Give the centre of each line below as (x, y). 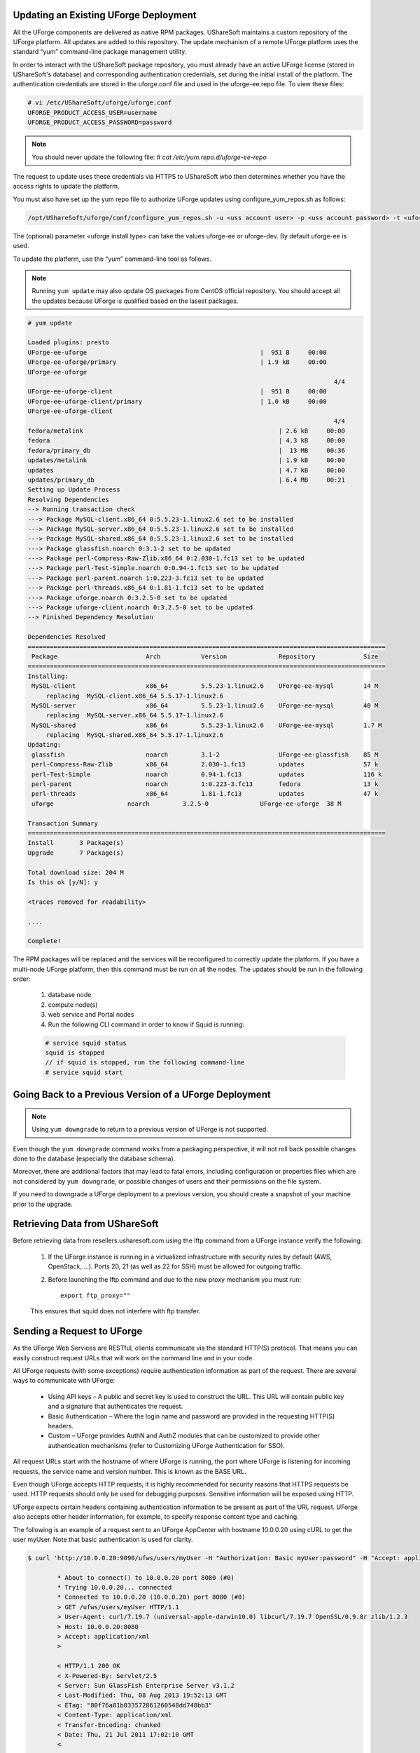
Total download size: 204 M (76, 872)
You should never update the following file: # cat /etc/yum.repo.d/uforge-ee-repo (149, 157)
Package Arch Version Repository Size (205, 656)
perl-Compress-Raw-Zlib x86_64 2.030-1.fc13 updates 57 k (205, 765)
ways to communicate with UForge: (64, 1381)
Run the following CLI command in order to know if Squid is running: (146, 1024)
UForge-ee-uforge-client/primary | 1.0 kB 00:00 (177, 401)
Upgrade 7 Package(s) (76, 853)
